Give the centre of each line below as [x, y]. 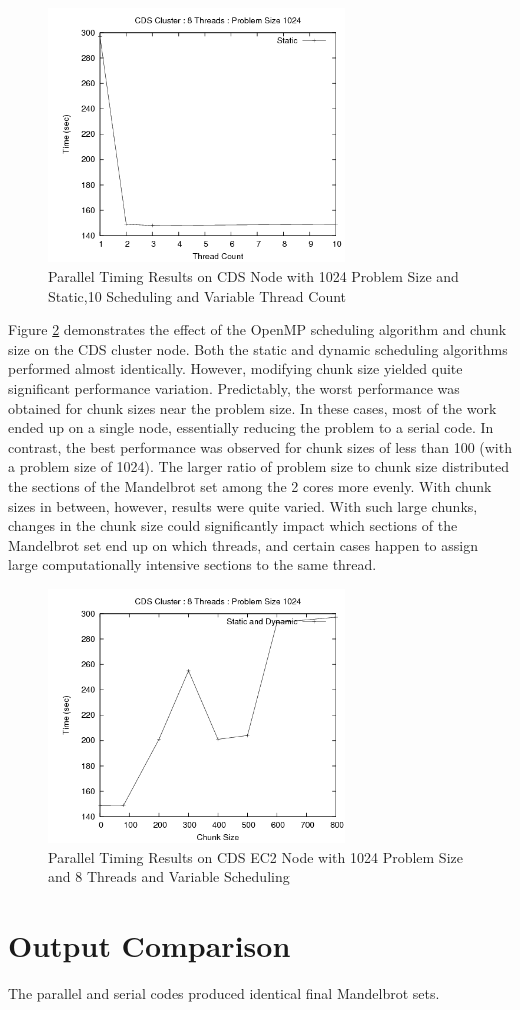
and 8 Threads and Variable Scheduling [169, 876]
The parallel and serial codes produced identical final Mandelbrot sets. [224, 993]
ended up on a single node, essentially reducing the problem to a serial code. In [251, 427]
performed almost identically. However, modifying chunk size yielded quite [235, 368]
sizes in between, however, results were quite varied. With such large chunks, [243, 505]
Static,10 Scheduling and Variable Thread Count [197, 295]
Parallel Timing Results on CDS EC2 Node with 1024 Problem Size [255, 856]
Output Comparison [149, 945]
